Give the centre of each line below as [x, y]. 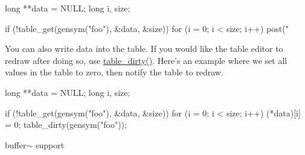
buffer [16, 144]
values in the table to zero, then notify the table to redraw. [114, 72]
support [50, 144]
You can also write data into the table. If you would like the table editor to [144, 49]
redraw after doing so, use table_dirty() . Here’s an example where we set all [146, 60]
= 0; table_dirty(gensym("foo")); [66, 125]
